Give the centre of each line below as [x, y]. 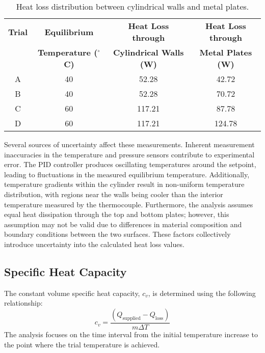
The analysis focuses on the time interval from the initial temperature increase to [131, 334]
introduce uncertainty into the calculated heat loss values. [94, 244]
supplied [131, 318]
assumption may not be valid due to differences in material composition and [123, 224]
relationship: [23, 303]
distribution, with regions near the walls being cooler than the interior [114, 194]
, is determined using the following [202, 293]
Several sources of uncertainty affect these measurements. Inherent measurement [129, 144]
